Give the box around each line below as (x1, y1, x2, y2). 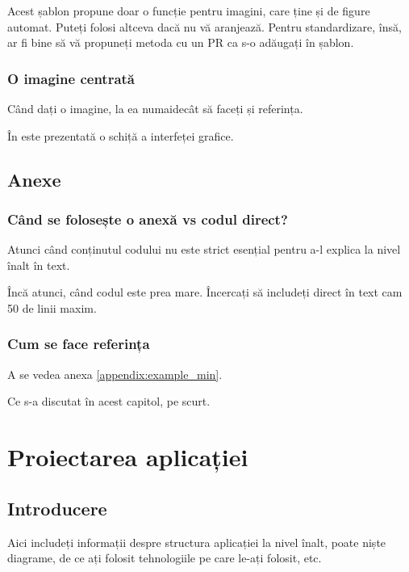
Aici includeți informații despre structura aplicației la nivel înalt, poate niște (7, 533, 386, 550)
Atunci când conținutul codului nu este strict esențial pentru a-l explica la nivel (7, 241, 401, 258)
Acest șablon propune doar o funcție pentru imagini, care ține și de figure (7, 2, 370, 19)
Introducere (7, 495, 107, 520)
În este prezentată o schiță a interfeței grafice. (7, 127, 234, 144)
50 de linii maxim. (7, 299, 97, 316)
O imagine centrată (7, 68, 135, 88)
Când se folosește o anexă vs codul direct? (7, 208, 288, 229)
